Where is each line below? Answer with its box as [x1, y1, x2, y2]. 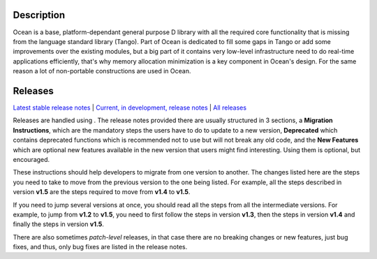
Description [13, 9, 66, 21]
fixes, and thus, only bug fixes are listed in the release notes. [13, 243, 188, 251]
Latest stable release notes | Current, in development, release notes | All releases [13, 103, 247, 112]
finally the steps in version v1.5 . [13, 220, 105, 228]
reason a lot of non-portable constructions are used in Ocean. [13, 67, 191, 75]
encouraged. [13, 155, 50, 163]
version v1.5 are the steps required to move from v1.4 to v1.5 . [13, 188, 191, 196]
